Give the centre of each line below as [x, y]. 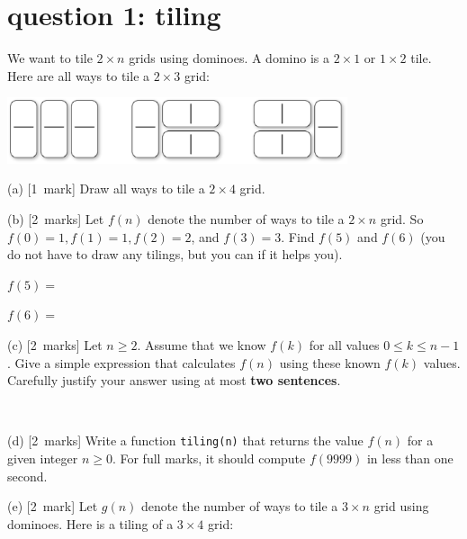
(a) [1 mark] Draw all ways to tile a [106, 189]
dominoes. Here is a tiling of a [90, 523]
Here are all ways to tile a [79, 75]
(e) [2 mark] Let [53, 506]
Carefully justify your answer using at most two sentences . [174, 380]
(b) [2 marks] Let [56, 218]
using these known [330, 362]
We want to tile [50, 58]
